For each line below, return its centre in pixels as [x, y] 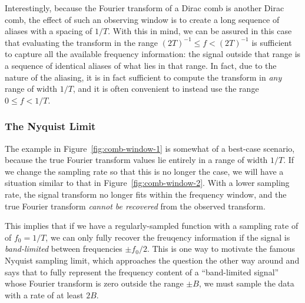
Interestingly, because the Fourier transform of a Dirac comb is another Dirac [145, 8]
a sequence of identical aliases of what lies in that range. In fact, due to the [141, 65]
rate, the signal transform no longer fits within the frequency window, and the [146, 194]
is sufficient [272, 42]
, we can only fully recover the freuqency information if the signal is [168, 237]
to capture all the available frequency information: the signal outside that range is [153, 54]
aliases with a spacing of [49, 31]
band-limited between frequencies [64, 249]
